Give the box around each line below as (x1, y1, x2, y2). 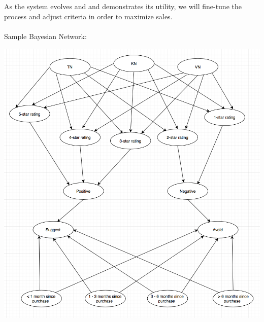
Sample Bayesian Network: (4, 30, 87, 41)
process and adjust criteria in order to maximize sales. (4, 11, 173, 21)
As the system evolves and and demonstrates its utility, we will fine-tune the (4, 1, 242, 12)
